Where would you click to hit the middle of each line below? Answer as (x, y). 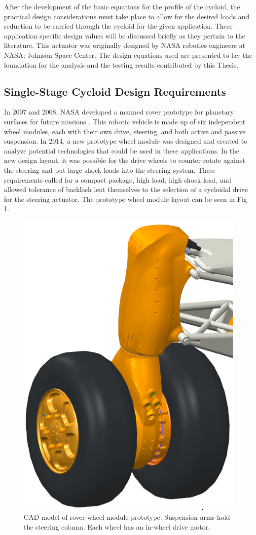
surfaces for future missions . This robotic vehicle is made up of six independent (125, 121)
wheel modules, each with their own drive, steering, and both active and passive (125, 131)
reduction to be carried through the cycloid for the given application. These (118, 26)
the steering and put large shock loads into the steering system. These (110, 170)
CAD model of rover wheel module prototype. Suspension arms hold (127, 516)
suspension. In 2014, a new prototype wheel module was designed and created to (126, 141)
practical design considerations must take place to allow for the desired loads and (127, 16)
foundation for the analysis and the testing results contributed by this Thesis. (121, 64)
